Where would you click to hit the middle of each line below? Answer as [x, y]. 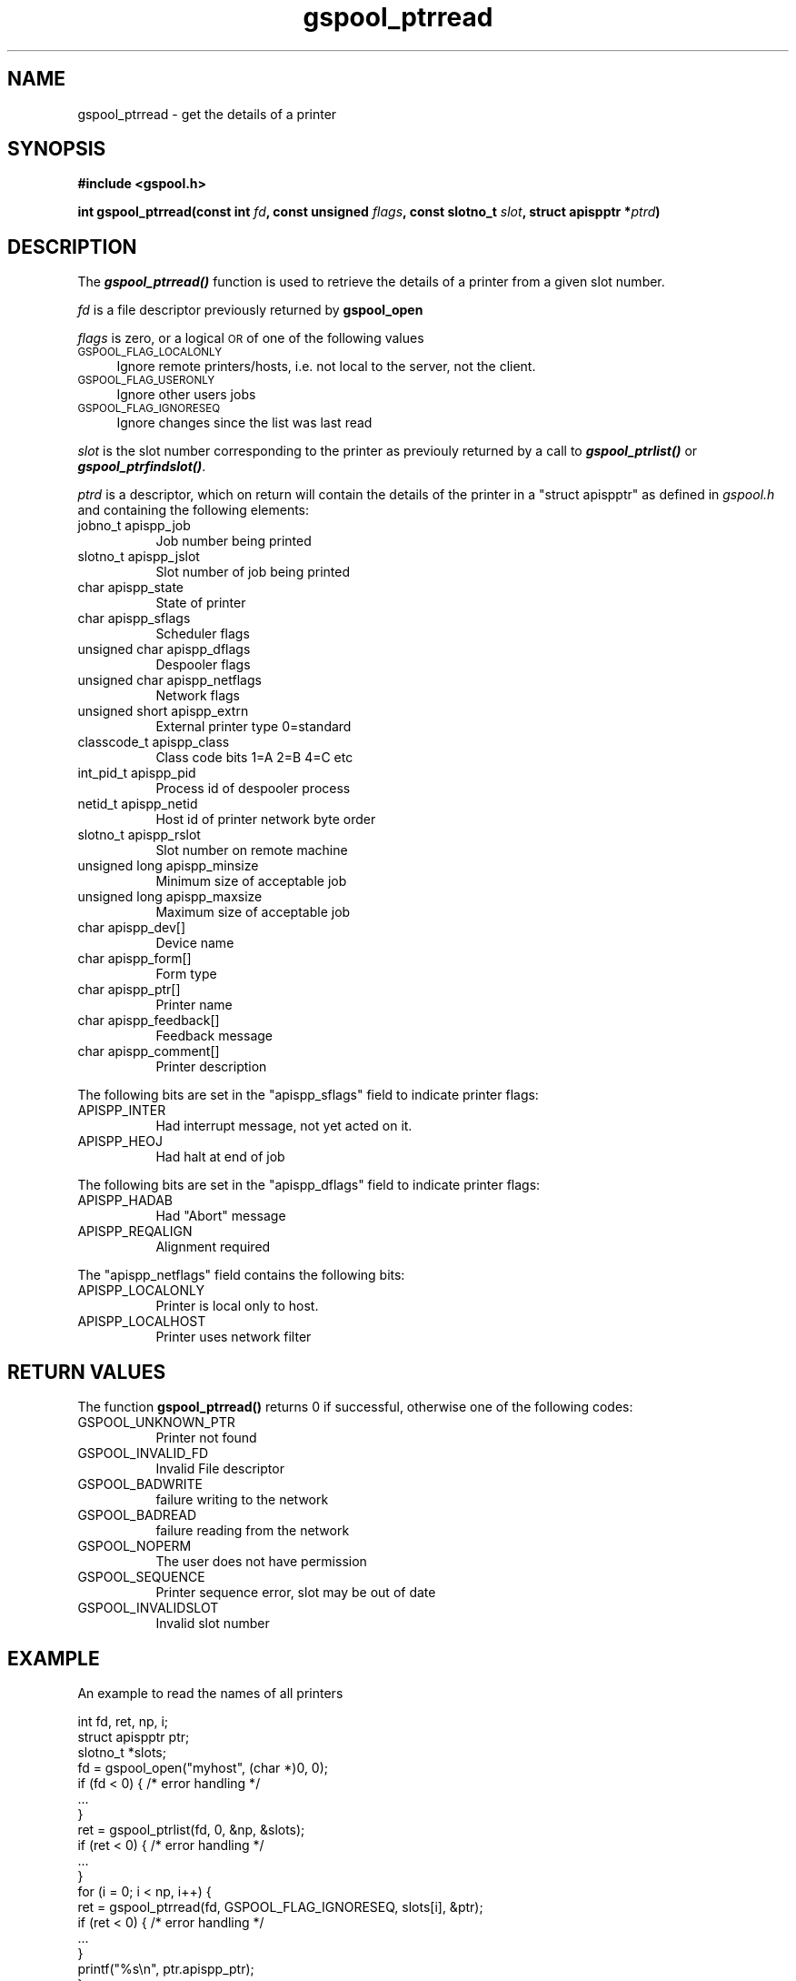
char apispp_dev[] [132, 928]
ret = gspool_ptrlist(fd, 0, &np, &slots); [191, 1829]
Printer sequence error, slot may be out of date [296, 1593]
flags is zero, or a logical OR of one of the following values [251, 338]
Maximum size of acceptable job [253, 912]
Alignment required [213, 1247]
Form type [186, 974]
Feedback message [214, 1036]
